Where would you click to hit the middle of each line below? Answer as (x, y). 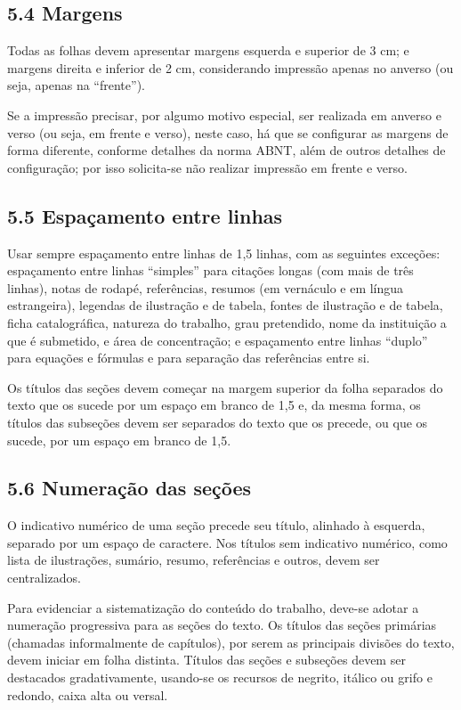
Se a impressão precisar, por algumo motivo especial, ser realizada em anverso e (224, 114)
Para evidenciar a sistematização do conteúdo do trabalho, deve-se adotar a (213, 607)
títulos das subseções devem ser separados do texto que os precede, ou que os (218, 422)
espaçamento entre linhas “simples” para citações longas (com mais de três (210, 270)
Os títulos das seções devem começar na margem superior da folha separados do (225, 387)
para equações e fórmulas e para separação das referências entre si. (189, 358)
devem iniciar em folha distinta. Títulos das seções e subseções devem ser (206, 660)
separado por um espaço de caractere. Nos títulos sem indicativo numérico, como (227, 542)
